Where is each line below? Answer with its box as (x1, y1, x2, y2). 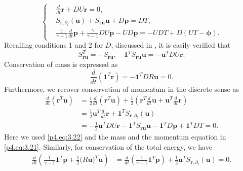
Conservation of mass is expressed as (4, 58, 118, 69)
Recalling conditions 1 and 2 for (4, 40, 103, 50)
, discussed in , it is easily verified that (111, 40, 231, 50)
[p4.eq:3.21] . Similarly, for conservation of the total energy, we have (4, 141, 212, 152)
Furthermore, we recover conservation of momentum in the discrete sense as (4, 83, 239, 94)
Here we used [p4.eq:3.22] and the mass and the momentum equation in (4, 131, 226, 142)
